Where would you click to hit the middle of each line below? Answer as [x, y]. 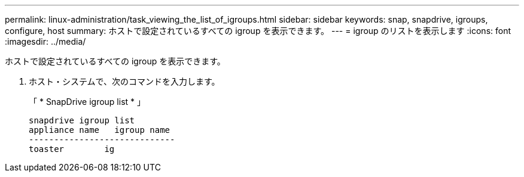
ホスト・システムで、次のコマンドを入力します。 [124, 81]
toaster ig [72, 149]
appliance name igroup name [100, 130]
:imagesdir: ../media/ [45, 41]
